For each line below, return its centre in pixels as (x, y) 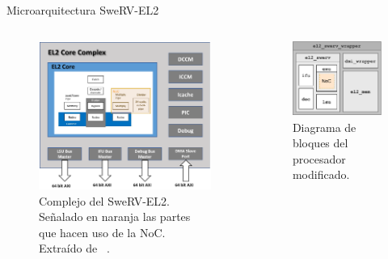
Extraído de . (74, 248)
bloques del (320, 143)
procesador (319, 158)
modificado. (321, 174)
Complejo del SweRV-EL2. (104, 200)
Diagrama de (324, 127)
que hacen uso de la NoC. (102, 232)
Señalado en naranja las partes (115, 217)
